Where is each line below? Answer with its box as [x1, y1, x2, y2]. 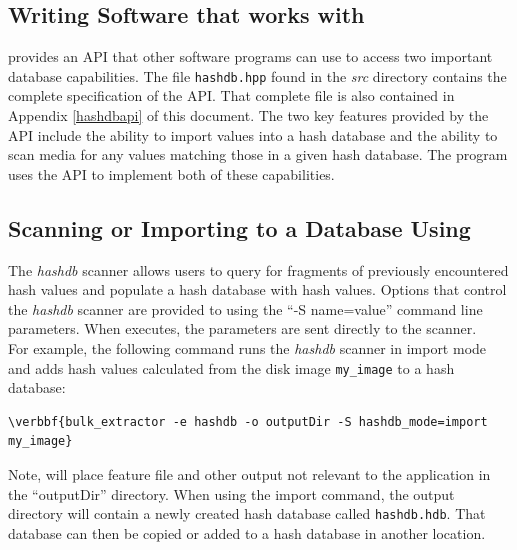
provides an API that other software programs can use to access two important [8, 46, 493, 67]
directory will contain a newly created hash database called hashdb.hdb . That [8, 503, 486, 524]
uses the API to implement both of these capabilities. [8, 163, 335, 184]
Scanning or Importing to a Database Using [8, 212, 471, 243]
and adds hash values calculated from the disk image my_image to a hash [8, 357, 455, 378]
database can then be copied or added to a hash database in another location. [8, 522, 486, 543]
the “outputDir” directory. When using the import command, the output [8, 483, 455, 504]
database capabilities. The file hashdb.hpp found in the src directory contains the [8, 65, 507, 86]
